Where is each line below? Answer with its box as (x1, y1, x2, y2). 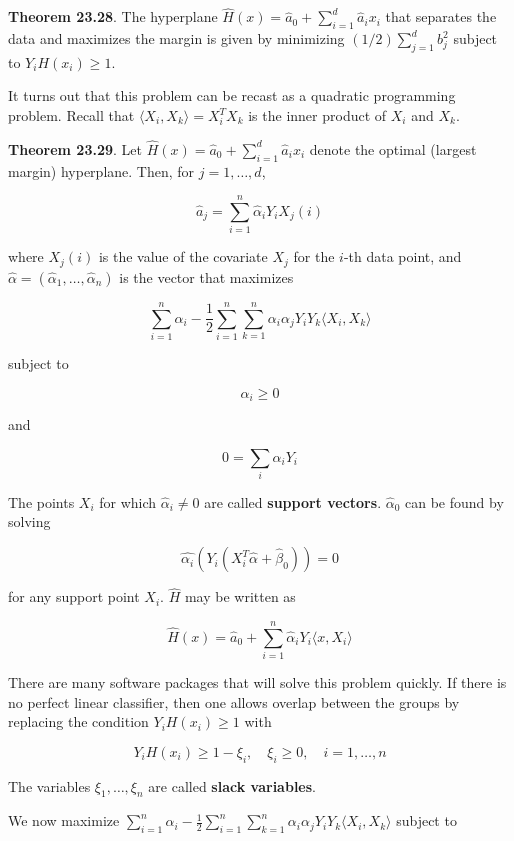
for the (293, 246, 335, 267)
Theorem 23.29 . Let (8, 138, 142, 159)
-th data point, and (343, 246, 462, 267)
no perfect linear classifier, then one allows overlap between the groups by (8, 691, 460, 712)
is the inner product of (248, 105, 387, 125)
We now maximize (8, 810, 120, 831)
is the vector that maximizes (119, 266, 294, 287)
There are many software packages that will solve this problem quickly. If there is (8, 672, 507, 692)
